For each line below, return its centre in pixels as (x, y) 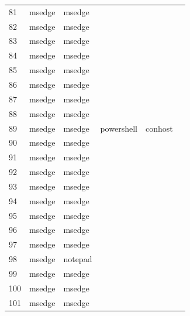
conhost (159, 128)
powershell (119, 128)
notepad (78, 259)
